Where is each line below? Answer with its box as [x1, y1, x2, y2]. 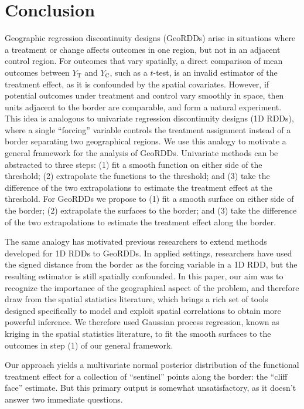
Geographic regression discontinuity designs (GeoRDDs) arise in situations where [5, 32, 296, 44]
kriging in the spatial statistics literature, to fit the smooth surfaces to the [5, 327, 271, 339]
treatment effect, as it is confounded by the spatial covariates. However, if [5, 77, 269, 90]
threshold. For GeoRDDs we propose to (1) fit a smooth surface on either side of [5, 192, 294, 205]
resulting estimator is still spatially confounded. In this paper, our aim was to [5, 270, 283, 282]
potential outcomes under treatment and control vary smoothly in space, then [5, 89, 284, 102]
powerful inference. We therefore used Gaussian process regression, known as [5, 316, 279, 328]
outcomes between [5, 66, 70, 78]
